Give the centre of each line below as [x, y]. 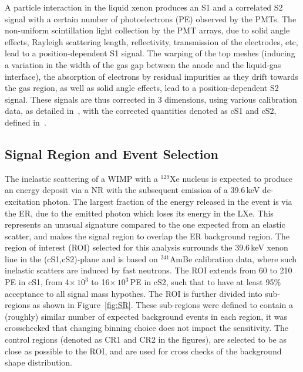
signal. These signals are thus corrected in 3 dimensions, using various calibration [151, 99]
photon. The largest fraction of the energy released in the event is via [167, 201]
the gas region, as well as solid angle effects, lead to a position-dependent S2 [142, 88]
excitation [23, 201]
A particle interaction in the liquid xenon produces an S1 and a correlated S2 [144, 7]
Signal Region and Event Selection [112, 153]
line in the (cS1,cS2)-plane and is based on [81, 258]
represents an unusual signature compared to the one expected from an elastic [145, 224]
